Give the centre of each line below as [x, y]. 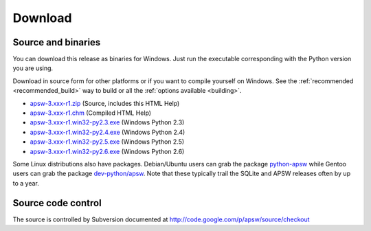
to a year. [26, 183]
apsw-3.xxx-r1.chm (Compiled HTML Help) [90, 113]
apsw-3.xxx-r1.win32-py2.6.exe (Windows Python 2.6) [107, 151]
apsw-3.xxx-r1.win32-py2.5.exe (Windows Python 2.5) [107, 142]
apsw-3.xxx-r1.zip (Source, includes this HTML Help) [105, 103]
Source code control [57, 203]
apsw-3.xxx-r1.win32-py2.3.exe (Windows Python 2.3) [107, 122]
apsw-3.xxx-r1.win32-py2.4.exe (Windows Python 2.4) [108, 132]
